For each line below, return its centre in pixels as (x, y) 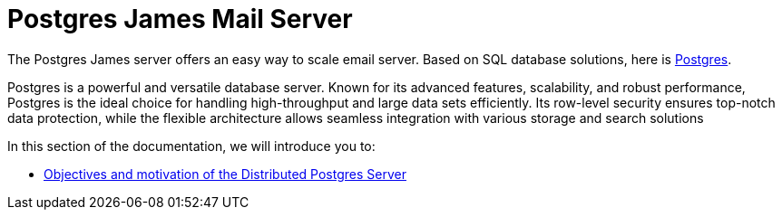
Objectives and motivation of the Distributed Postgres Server (225, 174)
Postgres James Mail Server (180, 19)
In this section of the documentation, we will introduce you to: (191, 146)
